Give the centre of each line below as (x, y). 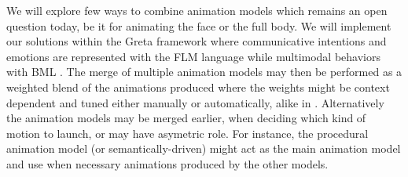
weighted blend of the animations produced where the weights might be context (198, 87)
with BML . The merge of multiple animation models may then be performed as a (204, 72)
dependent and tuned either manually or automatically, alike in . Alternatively (195, 102)
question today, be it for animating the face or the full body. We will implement (199, 25)
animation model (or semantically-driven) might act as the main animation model (204, 148)
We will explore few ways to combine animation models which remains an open (197, 10)
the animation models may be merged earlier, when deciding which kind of (186, 118)
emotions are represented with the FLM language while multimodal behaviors (193, 56)
